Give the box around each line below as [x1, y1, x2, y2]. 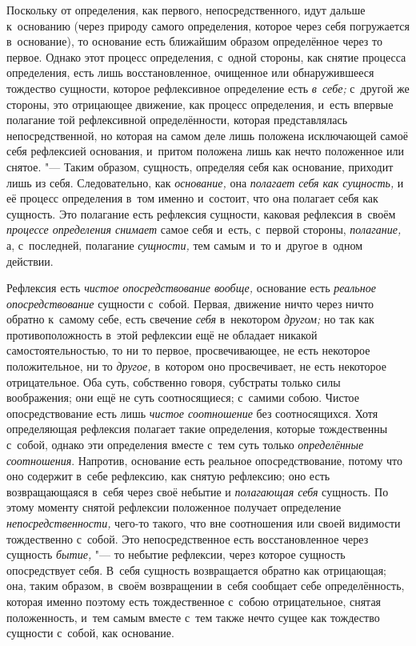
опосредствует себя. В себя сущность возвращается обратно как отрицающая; [6, 561, 386, 578]
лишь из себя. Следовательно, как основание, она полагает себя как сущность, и [6, 174, 404, 191]
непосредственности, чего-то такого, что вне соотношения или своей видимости [6, 515, 401, 531]
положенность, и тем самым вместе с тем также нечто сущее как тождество [6, 608, 380, 625]
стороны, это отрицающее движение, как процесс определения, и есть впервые [6, 95, 394, 112]
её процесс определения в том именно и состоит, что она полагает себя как [6, 190, 378, 207]
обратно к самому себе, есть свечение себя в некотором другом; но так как [6, 311, 374, 327]
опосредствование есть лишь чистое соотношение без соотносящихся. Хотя [6, 404, 378, 421]
